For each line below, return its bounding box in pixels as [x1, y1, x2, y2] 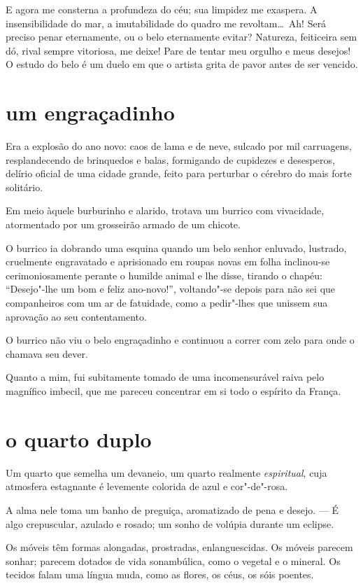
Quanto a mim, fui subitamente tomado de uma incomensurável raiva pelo [6, 370, 325, 384]
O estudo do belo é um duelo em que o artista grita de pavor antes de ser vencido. [6, 57, 358, 71]
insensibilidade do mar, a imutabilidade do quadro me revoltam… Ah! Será [6, 15, 327, 30]
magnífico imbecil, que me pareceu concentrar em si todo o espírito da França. [6, 384, 341, 398]
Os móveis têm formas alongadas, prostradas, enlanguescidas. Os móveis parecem [6, 540, 353, 554]
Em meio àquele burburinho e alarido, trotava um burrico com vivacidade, [6, 203, 325, 218]
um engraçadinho [6, 98, 175, 127]
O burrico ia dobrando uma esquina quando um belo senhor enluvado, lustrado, [6, 240, 347, 255]
